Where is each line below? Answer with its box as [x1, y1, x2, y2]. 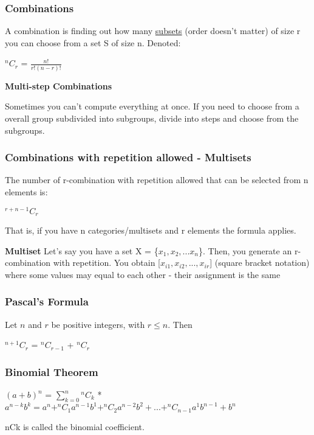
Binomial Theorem [5, 364, 98, 379]
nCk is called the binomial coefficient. [5, 420, 145, 433]
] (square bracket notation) [210, 256, 310, 269]
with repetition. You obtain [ [53, 256, 160, 269]
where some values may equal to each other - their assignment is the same [5, 268, 281, 280]
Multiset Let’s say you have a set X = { [5, 244, 159, 257]
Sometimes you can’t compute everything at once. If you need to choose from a [5, 100, 299, 113]
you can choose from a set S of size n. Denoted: [5, 36, 181, 49]
